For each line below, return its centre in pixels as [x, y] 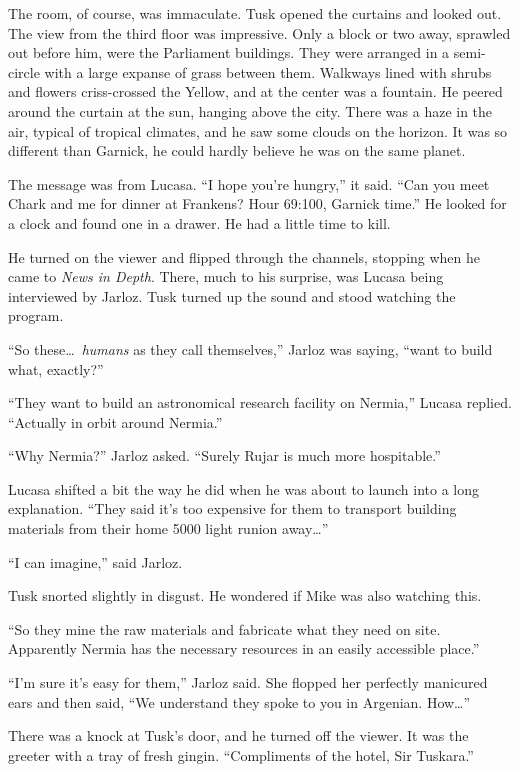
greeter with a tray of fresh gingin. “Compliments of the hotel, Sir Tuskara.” [241, 754]
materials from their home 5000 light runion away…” [168, 528]
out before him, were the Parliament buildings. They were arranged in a [229, 52]
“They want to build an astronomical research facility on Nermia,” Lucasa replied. [260, 402]
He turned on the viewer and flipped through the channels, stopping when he [244, 256]
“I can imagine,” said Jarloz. [95, 561]
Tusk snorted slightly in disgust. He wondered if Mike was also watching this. [245, 595]
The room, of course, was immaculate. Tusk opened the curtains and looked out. [255, 13]
